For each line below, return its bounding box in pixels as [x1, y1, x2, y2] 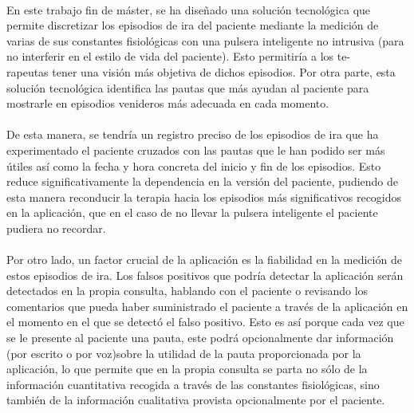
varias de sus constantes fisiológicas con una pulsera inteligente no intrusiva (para [6, 32, 404, 49]
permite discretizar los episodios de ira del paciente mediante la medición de [6, 17, 379, 33]
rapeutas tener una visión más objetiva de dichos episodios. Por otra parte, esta [6, 63, 396, 80]
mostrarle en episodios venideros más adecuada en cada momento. [6, 95, 329, 112]
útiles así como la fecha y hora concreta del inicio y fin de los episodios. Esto [6, 157, 381, 174]
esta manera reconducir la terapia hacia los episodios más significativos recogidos [6, 188, 402, 205]
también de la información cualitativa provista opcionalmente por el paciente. [6, 391, 385, 408]
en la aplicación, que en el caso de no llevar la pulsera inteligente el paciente [6, 204, 378, 221]
